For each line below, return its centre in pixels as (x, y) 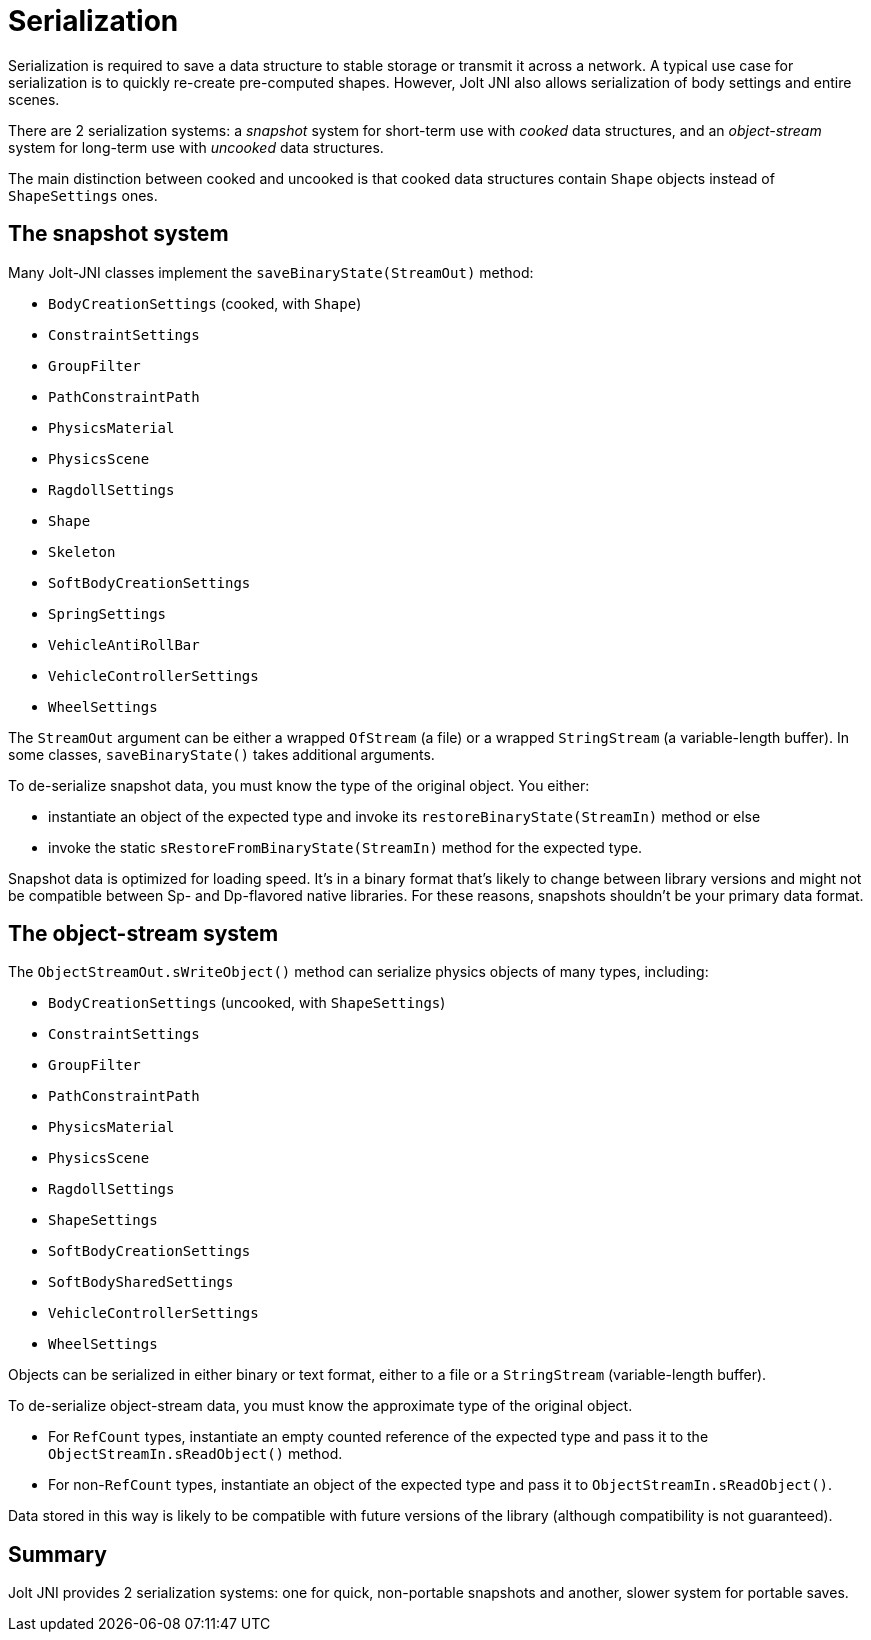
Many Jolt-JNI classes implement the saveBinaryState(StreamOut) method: (271, 272)
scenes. (34, 99)
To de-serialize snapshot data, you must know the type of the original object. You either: (299, 785)
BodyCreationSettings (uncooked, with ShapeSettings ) (247, 1003)
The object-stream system (143, 934)
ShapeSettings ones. (83, 195)
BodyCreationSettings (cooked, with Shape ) (205, 303)
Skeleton (82, 551)
